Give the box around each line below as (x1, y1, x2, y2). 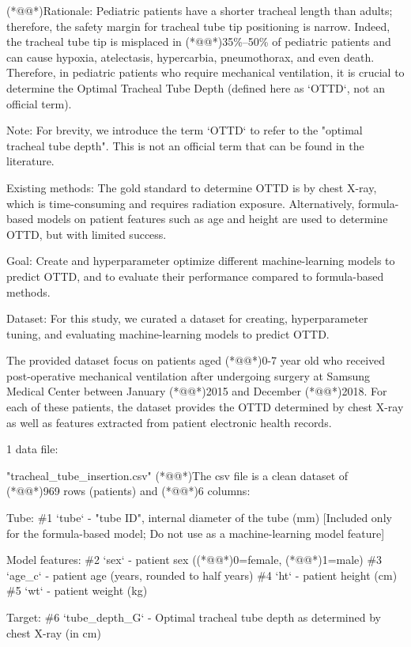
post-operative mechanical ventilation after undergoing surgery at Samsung (6, 367, 371, 384)
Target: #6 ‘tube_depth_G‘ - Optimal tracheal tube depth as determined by (6, 609, 381, 625)
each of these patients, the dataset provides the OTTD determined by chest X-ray (6, 399, 404, 415)
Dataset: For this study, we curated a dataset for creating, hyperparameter (6, 310, 368, 327)
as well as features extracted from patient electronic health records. (6, 414, 332, 430)
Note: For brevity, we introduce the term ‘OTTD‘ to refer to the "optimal (6, 122, 363, 138)
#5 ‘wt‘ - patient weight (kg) (6, 582, 148, 599)
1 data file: (6, 441, 58, 457)
